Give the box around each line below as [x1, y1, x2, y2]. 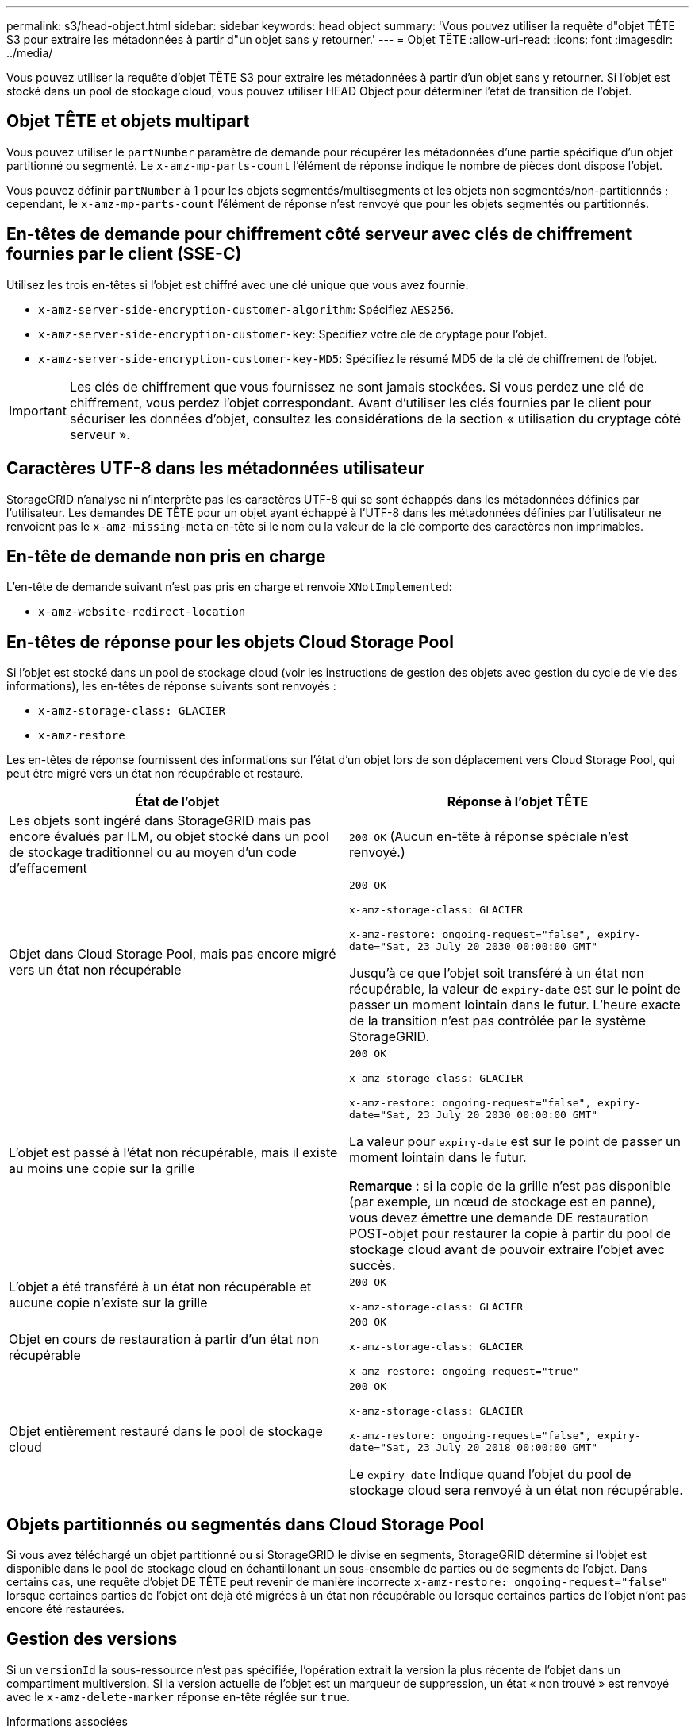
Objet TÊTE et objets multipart [6, 111, 250, 132]
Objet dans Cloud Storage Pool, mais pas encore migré [9, 946, 336, 963]
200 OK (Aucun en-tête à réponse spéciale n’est [349, 828, 629, 845]
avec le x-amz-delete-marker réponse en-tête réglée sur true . [6, 1689, 350, 1704]
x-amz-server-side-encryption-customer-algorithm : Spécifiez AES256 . [38, 302, 455, 316]
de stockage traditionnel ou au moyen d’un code [9, 844, 297, 861]
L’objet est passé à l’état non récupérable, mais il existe [9, 1144, 338, 1161]
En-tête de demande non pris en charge [6, 546, 326, 566]
